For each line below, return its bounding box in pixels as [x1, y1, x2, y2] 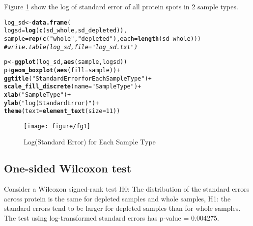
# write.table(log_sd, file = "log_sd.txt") [4, 43, 138, 51]
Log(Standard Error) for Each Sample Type [24, 137, 156, 147]
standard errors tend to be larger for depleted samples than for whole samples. [4, 203, 241, 213]
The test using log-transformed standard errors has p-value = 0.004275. [4, 213, 219, 223]
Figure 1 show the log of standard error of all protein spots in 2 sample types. [4, 1, 238, 11]
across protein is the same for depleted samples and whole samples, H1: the [4, 193, 231, 203]
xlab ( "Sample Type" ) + [4, 91, 71, 98]
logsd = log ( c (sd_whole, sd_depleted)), [4, 27, 127, 34]
